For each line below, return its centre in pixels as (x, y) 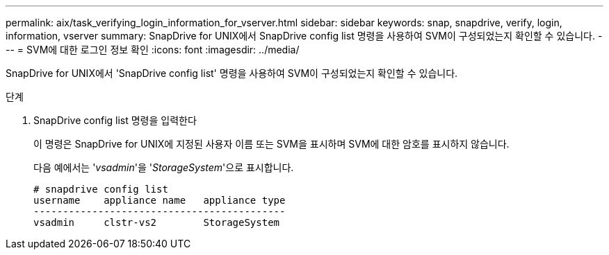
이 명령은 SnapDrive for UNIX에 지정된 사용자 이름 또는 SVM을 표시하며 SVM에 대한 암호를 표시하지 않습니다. (271, 144)
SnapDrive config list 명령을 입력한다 (115, 120)
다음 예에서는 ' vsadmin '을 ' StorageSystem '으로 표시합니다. (164, 167)
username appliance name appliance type (160, 200)
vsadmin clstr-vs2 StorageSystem (157, 222)
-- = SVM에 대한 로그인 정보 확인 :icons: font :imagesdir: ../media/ (153, 50)
